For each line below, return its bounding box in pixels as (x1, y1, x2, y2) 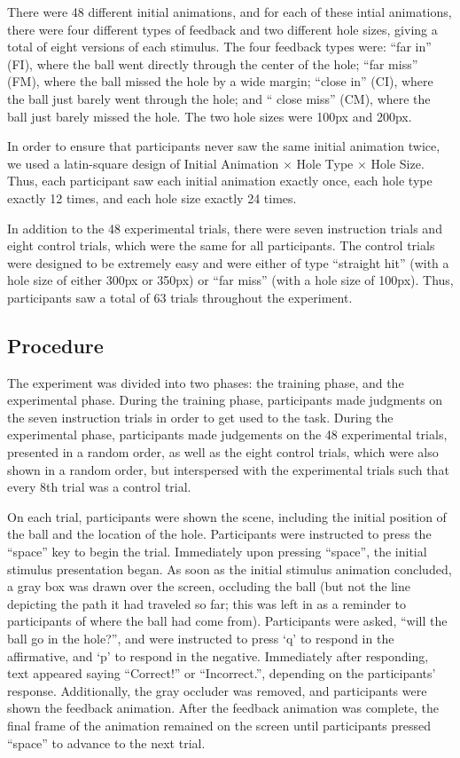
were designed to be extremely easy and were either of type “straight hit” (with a (7, 253, 449, 272)
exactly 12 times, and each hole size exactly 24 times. (7, 188, 297, 207)
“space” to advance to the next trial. (7, 733, 206, 752)
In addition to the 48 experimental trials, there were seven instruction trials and (7, 218, 442, 237)
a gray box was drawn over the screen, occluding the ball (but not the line (7, 577, 410, 596)
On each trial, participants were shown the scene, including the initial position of (7, 507, 447, 525)
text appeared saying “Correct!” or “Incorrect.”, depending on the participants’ (7, 664, 436, 683)
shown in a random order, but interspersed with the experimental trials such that (7, 460, 449, 478)
